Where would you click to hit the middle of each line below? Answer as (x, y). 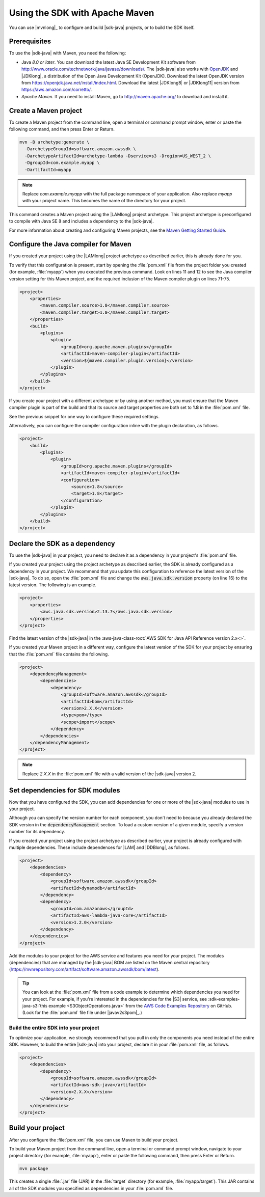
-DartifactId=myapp (48, 170)
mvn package (34, 1169)
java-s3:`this (35, 1006)
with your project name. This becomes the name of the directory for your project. (104, 201)
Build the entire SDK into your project (54, 1028)
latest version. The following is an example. (53, 585)
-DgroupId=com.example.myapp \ (62, 163)
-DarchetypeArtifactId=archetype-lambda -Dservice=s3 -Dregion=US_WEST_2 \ (118, 156)
